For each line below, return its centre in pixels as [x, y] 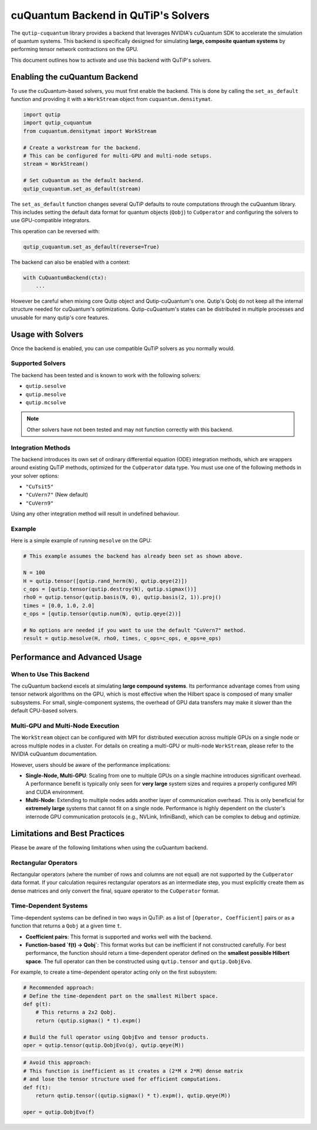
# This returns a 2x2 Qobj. [76, 1012]
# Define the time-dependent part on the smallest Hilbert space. [121, 996]
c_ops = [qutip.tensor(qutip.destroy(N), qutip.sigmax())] [110, 589]
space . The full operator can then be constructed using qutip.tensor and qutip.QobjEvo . [139, 961]
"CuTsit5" [40, 487]
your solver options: [35, 475]
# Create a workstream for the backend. [82, 147]
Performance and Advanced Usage [76, 657]
